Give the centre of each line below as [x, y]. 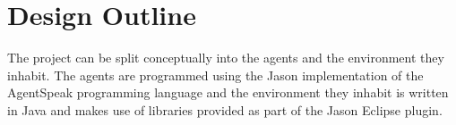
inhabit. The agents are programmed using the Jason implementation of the [215, 75]
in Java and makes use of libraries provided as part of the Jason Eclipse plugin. [225, 109]
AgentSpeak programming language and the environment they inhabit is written [228, 92]
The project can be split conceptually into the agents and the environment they [226, 58]
